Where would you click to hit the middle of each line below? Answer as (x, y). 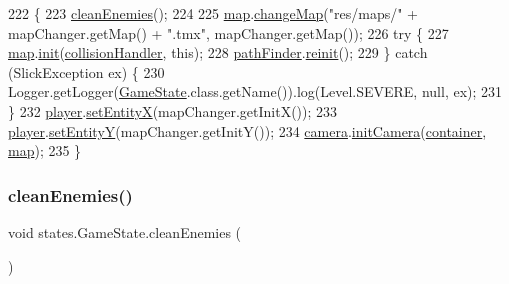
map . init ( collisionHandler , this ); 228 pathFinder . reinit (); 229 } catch (218, 52)
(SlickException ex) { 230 (86, 71)
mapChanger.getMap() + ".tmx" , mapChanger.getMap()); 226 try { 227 (228, 32)
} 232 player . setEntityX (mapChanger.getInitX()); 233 (173, 110)
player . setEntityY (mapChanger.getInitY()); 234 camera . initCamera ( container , (247, 130)
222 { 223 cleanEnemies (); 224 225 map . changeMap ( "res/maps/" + (213, 13)
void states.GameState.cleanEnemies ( (125, 231)
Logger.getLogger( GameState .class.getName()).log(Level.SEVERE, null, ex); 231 (255, 91)
